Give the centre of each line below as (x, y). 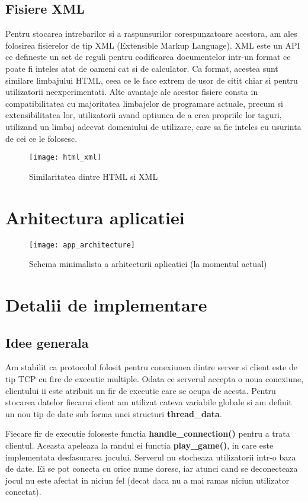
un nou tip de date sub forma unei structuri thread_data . (114, 413)
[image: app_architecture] (82, 245)
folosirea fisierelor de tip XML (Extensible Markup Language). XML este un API (153, 45)
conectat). (23, 492)
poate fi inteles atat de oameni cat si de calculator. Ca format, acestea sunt (142, 68)
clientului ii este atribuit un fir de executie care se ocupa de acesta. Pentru (141, 390)
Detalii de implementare (106, 304)
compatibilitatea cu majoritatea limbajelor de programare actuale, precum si (144, 103)
